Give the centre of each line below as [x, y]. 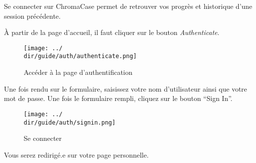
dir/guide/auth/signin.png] [70, 122]
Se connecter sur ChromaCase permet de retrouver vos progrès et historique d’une [128, 6]
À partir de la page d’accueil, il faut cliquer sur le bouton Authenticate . [112, 32]
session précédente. [32, 16]
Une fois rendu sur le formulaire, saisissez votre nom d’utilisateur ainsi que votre [126, 88]
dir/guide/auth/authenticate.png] [80, 56]
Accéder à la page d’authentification [78, 72]
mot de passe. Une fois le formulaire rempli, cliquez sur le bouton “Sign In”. [118, 98]
